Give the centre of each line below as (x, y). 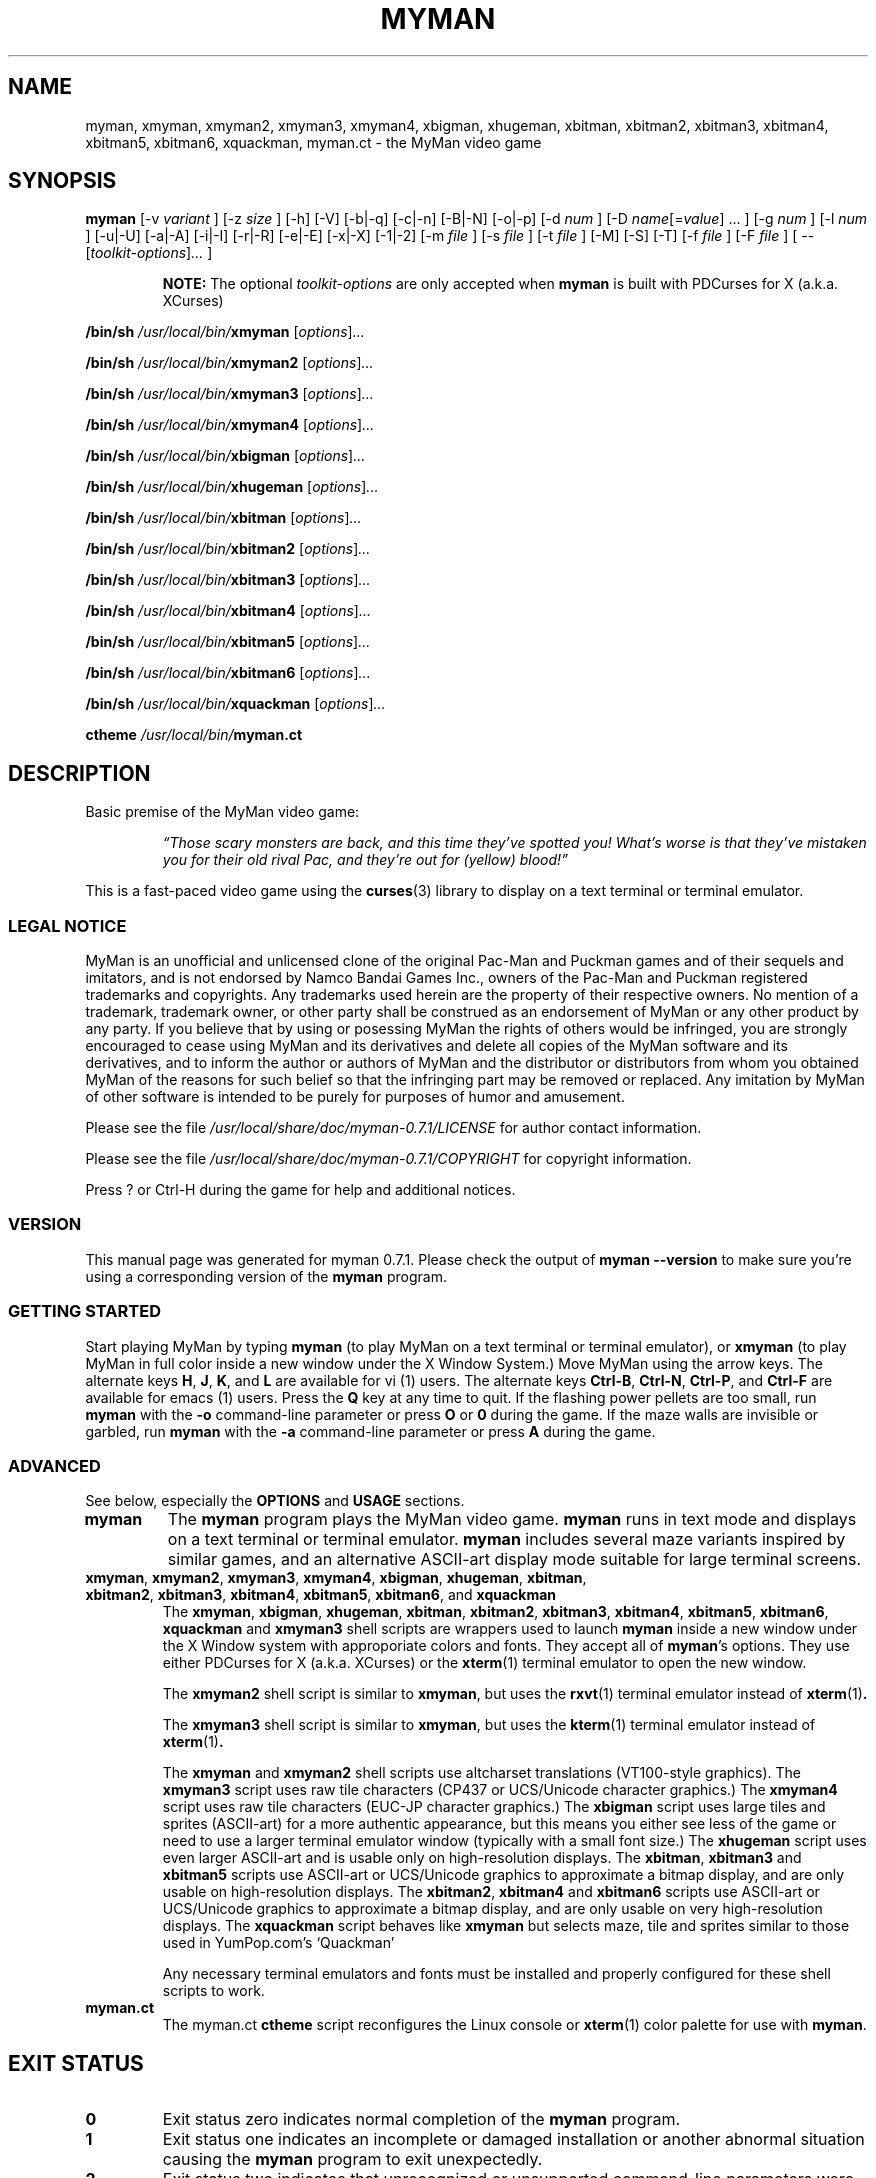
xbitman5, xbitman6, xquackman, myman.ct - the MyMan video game (313, 142)
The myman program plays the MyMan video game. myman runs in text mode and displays (512, 1519)
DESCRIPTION (79, 773)
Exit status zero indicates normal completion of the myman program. (421, 2119)
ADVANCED (54, 1465)
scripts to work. (213, 1991)
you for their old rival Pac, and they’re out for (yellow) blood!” (365, 860)
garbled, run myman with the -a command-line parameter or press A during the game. (370, 1431)
